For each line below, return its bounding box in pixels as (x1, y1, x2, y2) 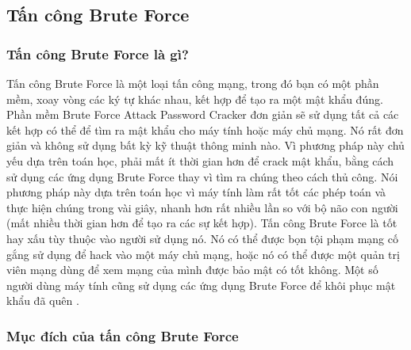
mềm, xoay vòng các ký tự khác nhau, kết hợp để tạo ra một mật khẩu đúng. (6, 90, 383, 107)
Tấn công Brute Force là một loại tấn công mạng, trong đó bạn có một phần (6, 75, 379, 91)
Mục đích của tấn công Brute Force (6, 325, 239, 345)
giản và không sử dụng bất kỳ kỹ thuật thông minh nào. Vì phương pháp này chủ (6, 137, 405, 154)
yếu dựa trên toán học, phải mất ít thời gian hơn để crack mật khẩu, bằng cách (6, 152, 394, 169)
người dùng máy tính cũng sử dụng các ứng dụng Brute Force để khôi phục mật (6, 276, 396, 293)
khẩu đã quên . (6, 292, 79, 309)
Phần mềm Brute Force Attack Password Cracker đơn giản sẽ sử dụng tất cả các (6, 106, 399, 123)
